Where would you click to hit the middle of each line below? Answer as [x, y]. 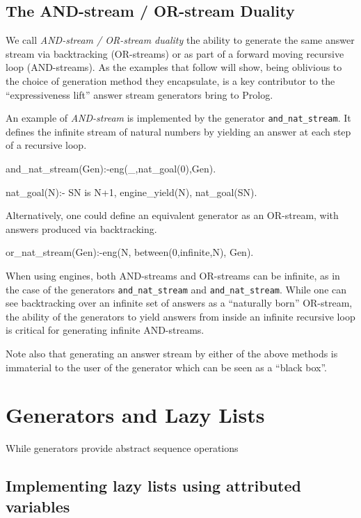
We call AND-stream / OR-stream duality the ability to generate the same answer [180, 40]
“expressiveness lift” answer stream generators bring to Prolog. [139, 94]
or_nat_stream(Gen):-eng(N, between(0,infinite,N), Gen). [130, 252]
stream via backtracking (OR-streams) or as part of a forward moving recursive [175, 53]
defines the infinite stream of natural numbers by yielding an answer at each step [178, 131]
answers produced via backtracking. [81, 228]
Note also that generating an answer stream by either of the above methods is [172, 354]
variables [38, 506]
